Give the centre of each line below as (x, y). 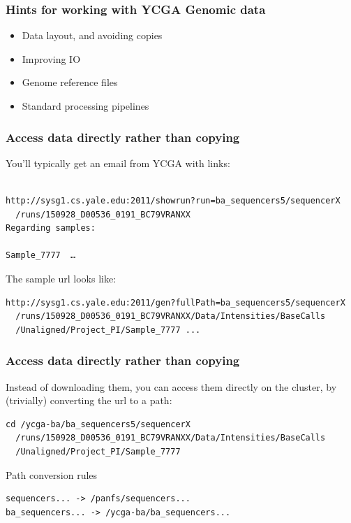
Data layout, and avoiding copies (92, 35)
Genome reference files (70, 82)
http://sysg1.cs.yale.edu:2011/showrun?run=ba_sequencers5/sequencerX (173, 201)
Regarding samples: (51, 228)
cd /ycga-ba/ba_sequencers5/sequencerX (98, 424)
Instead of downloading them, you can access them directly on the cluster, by (171, 386)
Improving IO (51, 58)
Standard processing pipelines (85, 106)
